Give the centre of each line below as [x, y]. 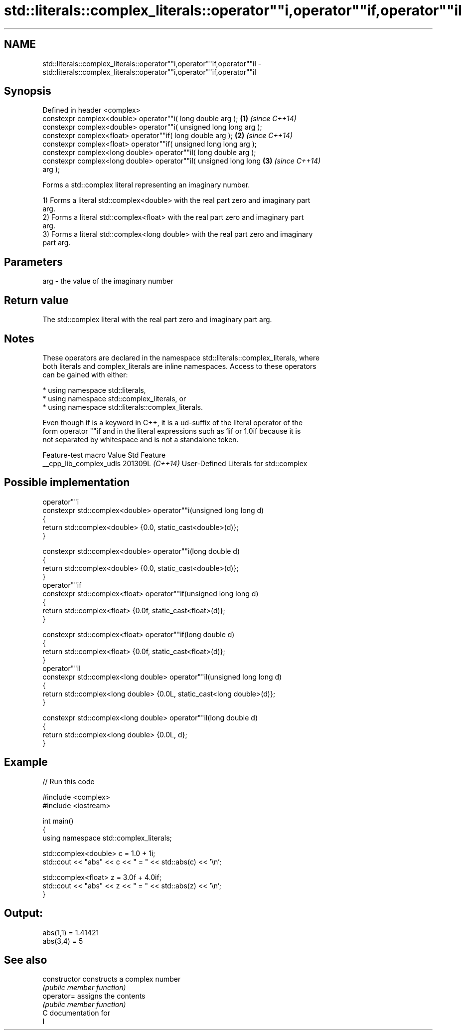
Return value [36, 300]
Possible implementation [67, 483]
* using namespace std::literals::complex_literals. [123, 407]
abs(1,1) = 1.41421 [71, 932]
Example [26, 762]
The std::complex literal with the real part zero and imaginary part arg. [157, 320]
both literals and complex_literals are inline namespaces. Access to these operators [179, 366]
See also [26, 960]
